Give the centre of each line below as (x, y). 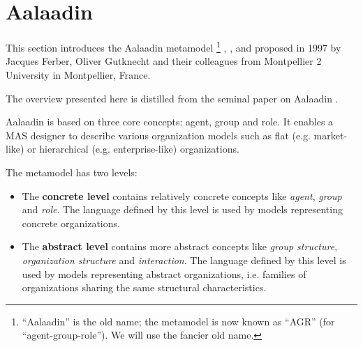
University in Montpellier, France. (78, 74)
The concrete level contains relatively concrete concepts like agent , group (182, 195)
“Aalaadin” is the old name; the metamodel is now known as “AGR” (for (178, 321)
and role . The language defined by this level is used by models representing (182, 209)
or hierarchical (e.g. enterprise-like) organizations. (133, 149)
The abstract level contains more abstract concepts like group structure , (180, 246)
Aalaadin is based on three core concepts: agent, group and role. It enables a (170, 122)
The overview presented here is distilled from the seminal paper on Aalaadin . (172, 98)
